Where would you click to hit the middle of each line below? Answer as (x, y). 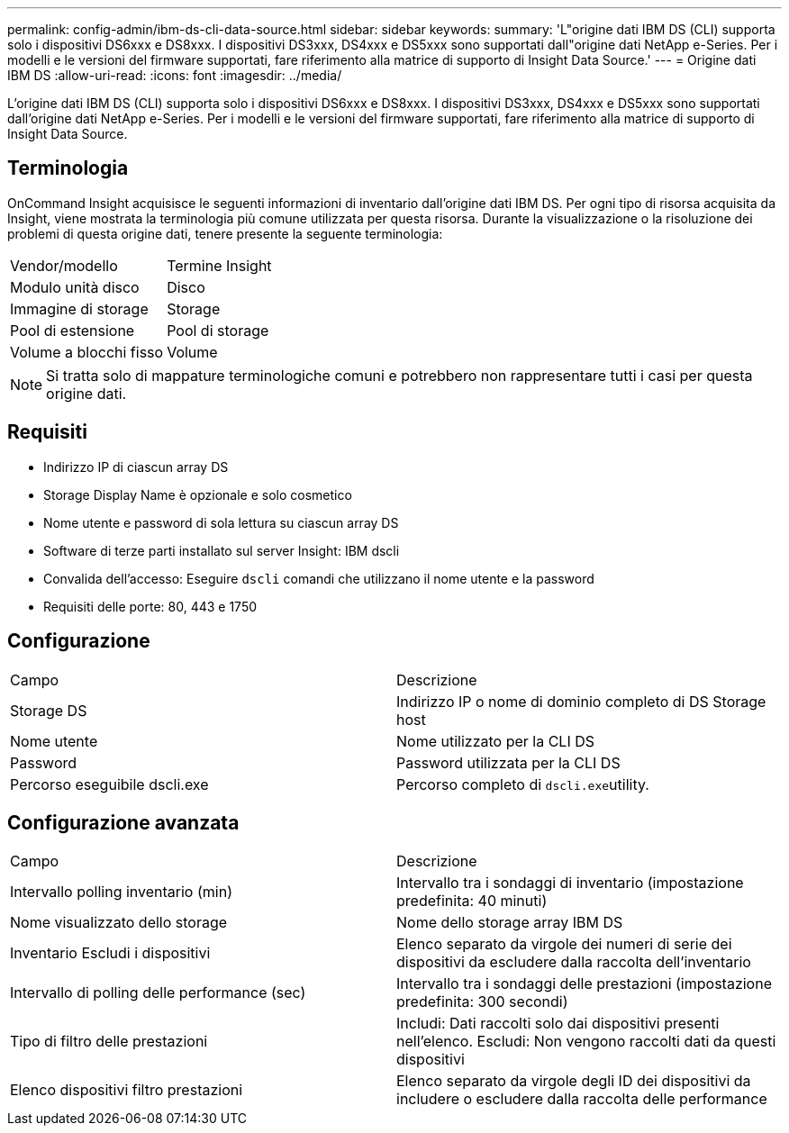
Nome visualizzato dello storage (119, 923)
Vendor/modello (64, 265)
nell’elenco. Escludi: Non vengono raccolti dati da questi (586, 1042)
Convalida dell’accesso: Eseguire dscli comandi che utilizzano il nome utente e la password (319, 578)
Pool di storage (218, 330)
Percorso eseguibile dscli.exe (109, 784)
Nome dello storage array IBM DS (510, 923)
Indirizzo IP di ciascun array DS (136, 467)
